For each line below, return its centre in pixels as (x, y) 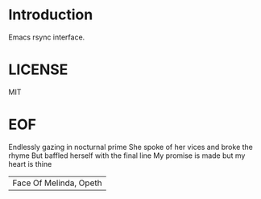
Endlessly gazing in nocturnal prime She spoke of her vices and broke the (131, 147)
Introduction (51, 15)
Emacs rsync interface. (47, 37)
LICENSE (38, 70)
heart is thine (30, 164)
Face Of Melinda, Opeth (57, 183)
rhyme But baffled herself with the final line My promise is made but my (127, 155)
